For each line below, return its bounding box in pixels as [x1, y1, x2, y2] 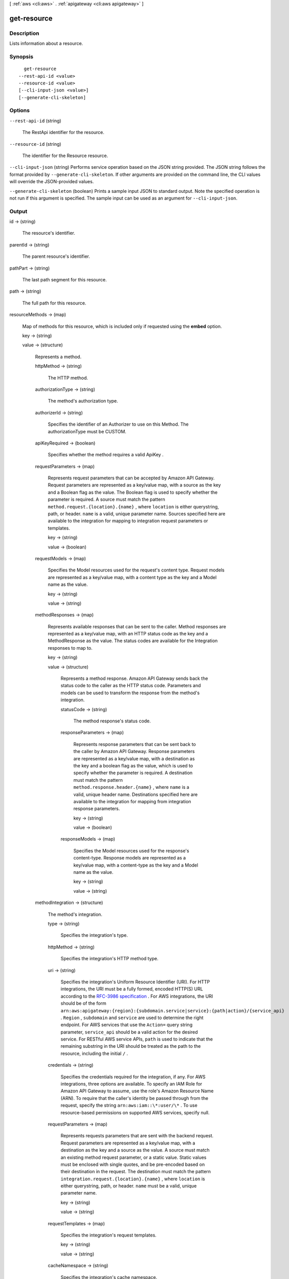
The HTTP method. [48, 374, 88, 381]
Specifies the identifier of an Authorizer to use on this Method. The [48, 421, 189, 427]
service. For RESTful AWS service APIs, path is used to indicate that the [60, 1036, 213, 1042]
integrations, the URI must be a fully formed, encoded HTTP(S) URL [60, 986, 203, 992]
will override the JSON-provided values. [9, 179, 94, 185]
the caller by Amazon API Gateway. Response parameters [73, 748, 195, 755]
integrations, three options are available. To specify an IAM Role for [60, 1081, 203, 1087]
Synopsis [9, 53, 33, 60]
